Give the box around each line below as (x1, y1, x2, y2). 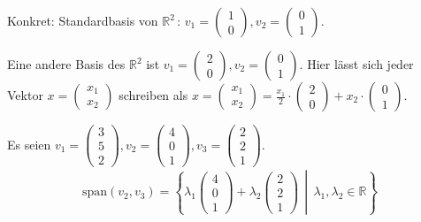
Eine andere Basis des (7, 55, 126, 73)
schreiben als (119, 86, 188, 103)
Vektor (7, 86, 43, 103)
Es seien (7, 134, 51, 153)
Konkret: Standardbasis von (7, 11, 158, 29)
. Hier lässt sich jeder (299, 55, 414, 73)
